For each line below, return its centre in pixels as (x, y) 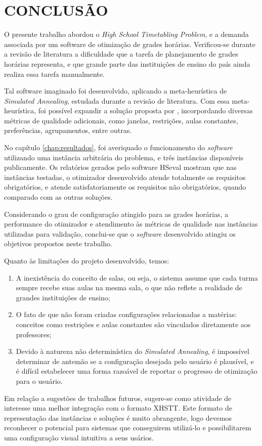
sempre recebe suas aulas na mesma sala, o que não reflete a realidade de (129, 287)
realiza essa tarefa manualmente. (54, 74)
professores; (34, 334)
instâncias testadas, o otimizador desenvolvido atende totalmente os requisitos (125, 177)
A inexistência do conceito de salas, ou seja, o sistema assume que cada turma (137, 277)
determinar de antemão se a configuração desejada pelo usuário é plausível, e (135, 361)
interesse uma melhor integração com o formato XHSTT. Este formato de (118, 408)
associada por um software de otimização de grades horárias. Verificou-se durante (130, 44)
